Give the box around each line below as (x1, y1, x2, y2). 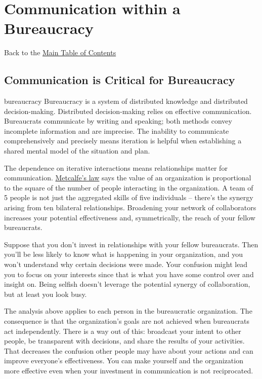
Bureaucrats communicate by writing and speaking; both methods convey (4, 116, 232, 126)
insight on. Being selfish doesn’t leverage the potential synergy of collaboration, (4, 279, 250, 289)
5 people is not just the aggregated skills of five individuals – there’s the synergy (4, 192, 253, 203)
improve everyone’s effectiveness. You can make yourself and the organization (4, 355, 243, 366)
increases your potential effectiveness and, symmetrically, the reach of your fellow (4, 212, 255, 222)
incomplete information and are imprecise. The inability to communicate (4, 125, 229, 136)
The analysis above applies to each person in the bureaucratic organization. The (4, 306, 252, 316)
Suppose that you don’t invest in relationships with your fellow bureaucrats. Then (4, 239, 258, 249)
